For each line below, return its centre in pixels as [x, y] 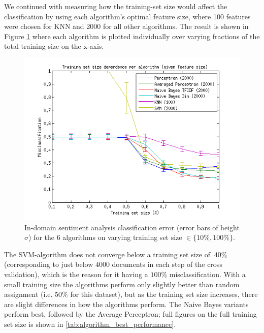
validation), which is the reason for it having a [76, 274]
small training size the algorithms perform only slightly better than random [122, 284]
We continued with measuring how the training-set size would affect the [116, 6]
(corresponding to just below [49, 264]
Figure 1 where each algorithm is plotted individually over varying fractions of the [132, 36]
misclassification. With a [207, 274]
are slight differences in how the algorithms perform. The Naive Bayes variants [126, 304]
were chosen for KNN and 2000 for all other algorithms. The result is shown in [126, 26]
